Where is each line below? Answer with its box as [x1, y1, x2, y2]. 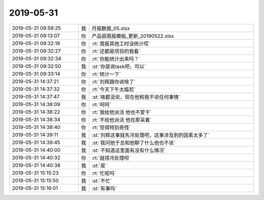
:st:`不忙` [91, 177, 112, 184]
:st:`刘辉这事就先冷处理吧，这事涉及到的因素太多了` [91, 132, 210, 139]
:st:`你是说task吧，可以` [91, 63, 146, 70]
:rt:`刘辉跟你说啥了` [91, 78, 136, 85]
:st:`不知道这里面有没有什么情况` [91, 147, 166, 154]
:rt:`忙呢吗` [91, 170, 116, 177]
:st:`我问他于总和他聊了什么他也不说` [91, 139, 176, 146]
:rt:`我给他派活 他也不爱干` [91, 109, 152, 116]
